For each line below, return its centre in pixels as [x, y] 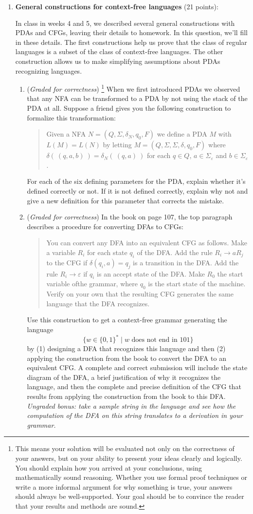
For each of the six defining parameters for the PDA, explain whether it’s [136, 181]
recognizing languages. [49, 70]
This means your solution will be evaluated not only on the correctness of [125, 448]
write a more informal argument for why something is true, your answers [124, 486]
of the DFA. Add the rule [175, 252]
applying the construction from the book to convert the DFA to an [126, 358]
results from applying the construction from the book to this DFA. [126, 396]
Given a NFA [66, 134]
